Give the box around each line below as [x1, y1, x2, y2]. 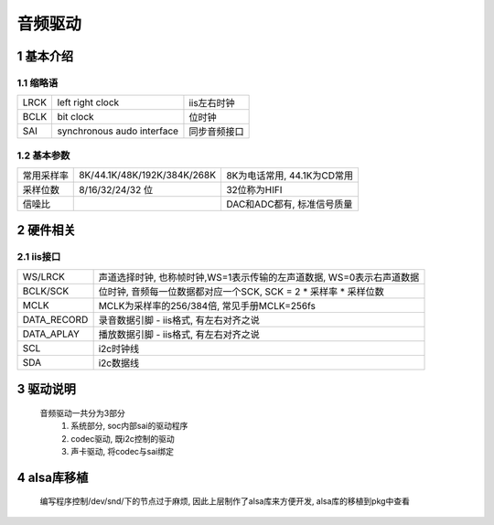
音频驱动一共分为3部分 [39, 407, 125, 418]
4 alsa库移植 [16, 469, 89, 485]
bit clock [57, 111, 95, 123]
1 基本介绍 [16, 48, 74, 64]
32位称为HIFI [225, 184, 283, 197]
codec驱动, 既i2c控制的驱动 [70, 433, 176, 444]
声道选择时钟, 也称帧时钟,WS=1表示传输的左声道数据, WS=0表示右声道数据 [98, 271, 420, 284]
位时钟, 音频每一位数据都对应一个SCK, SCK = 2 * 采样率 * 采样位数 [98, 284, 384, 297]
